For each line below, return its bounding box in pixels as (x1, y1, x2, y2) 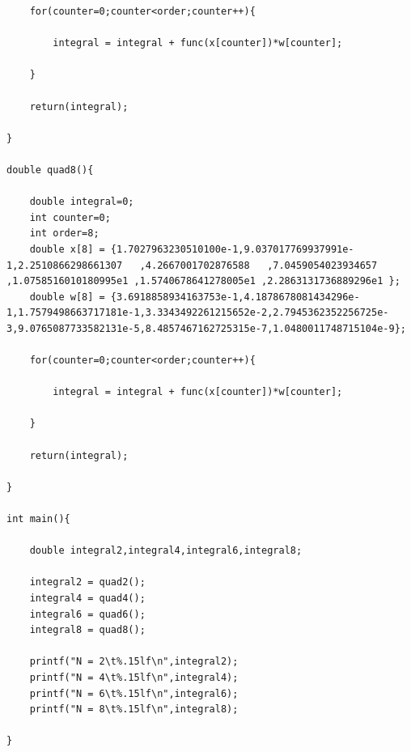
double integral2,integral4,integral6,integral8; (29, 545, 303, 557)
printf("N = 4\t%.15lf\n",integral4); (29, 671, 239, 683)
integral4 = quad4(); (29, 592, 146, 604)
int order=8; (29, 227, 100, 240)
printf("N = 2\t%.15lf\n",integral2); (29, 656, 239, 668)
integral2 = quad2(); (29, 576, 146, 588)
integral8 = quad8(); (29, 624, 146, 636)
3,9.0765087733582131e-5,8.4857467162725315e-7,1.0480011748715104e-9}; (6, 322, 406, 334)
